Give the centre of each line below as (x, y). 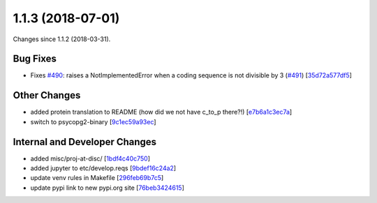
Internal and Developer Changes (85, 142)
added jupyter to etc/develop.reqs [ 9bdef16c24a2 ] (103, 168)
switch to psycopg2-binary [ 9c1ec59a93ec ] (93, 121)
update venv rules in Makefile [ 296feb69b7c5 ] (97, 178)
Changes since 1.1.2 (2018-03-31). (62, 39)
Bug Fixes (35, 59)
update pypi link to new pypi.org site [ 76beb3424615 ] (108, 188)
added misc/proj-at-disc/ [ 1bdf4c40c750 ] (90, 158)
